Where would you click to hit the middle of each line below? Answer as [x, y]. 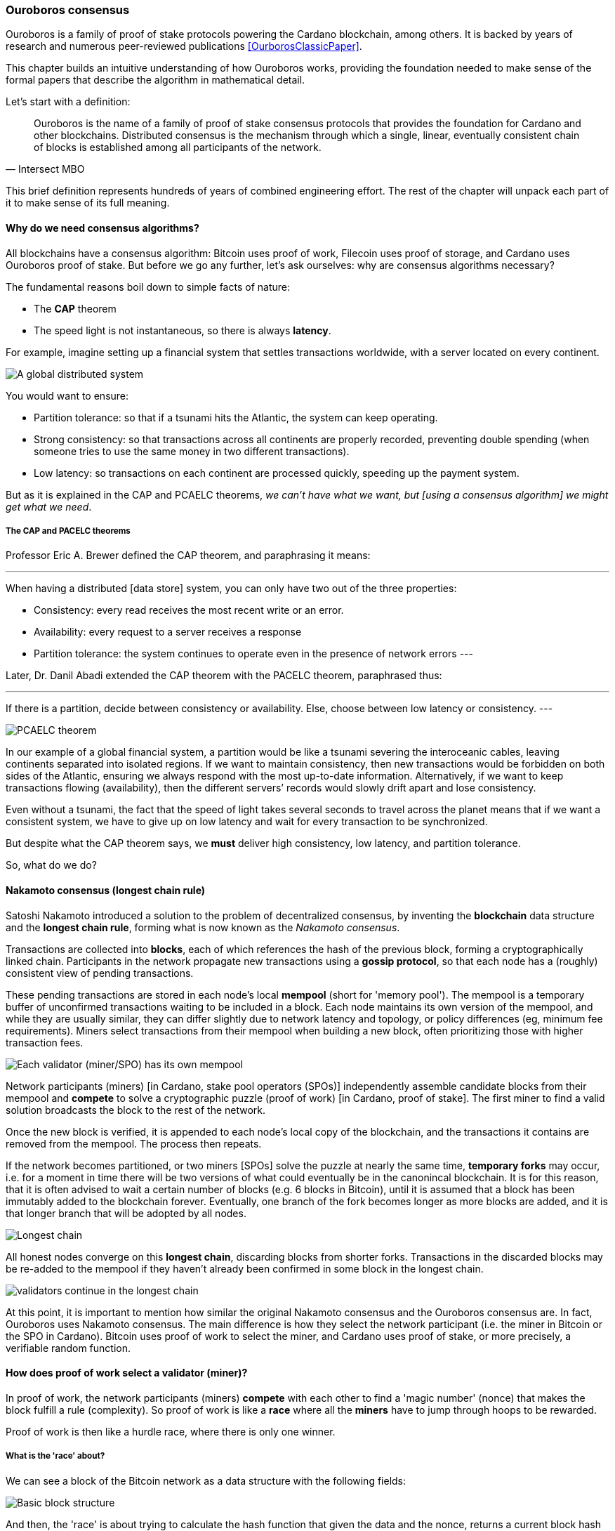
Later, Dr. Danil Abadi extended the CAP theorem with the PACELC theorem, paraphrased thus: [224, 676]
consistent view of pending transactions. [100, 973]
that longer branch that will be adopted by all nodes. [126, 1213]
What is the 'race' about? [55, 1456]
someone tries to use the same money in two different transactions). [192, 451]
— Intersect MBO [45, 169]
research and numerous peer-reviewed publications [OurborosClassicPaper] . [184, 46]
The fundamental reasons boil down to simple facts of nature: [148, 287]
